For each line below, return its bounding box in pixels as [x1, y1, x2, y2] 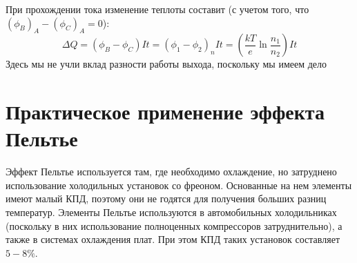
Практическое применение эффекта [6, 97, 325, 126]
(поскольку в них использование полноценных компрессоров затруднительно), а [6, 218, 342, 233]
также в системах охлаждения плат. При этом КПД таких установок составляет [6, 232, 340, 246]
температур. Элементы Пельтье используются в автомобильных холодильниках [6, 205, 337, 220]
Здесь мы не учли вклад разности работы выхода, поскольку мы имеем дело [6, 57, 327, 71]
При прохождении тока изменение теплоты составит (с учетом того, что [6, 2, 309, 16]
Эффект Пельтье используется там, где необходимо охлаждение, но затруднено [6, 164, 337, 179]
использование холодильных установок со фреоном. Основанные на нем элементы [6, 177, 352, 192]
